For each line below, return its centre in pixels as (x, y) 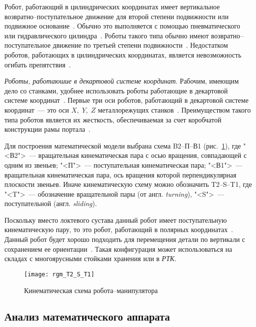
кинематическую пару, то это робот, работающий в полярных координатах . (119, 229)
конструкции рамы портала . (48, 129)
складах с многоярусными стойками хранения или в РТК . (90, 258)
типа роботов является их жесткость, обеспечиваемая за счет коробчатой (113, 119)
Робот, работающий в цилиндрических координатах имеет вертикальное (112, 6)
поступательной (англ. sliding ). (51, 203)
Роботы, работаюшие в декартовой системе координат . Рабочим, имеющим (122, 81)
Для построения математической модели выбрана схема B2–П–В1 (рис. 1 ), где (123, 145)
